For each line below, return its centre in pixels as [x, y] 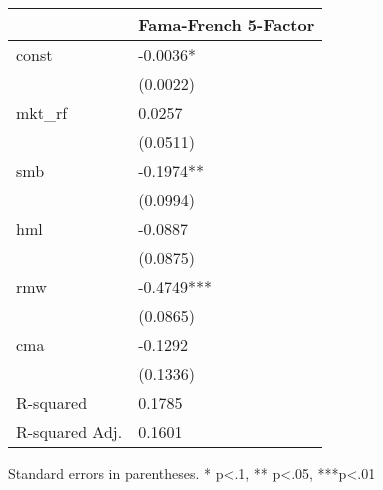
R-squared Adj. [69, 431]
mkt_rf [42, 112]
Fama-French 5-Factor [226, 24]
